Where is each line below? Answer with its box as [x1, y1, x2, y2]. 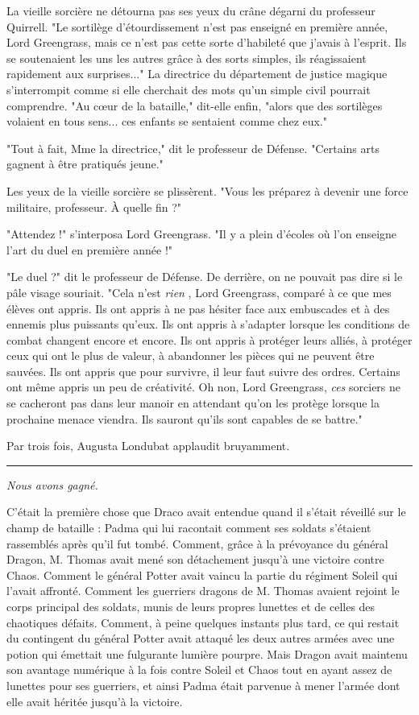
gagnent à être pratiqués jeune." [6, 155, 164, 172]
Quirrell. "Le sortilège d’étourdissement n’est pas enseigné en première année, [6, 18, 388, 35]
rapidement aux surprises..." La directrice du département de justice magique [6, 65, 388, 82]
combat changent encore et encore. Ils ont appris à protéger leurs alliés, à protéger [6, 331, 413, 348]
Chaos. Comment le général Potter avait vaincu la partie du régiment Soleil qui [6, 566, 398, 583]
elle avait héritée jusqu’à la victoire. [6, 692, 183, 709]
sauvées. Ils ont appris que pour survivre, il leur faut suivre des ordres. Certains [6, 362, 400, 379]
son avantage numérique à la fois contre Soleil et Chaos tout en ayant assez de [6, 661, 392, 678]
